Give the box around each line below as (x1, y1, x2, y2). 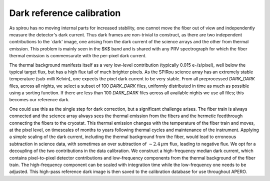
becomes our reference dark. (9, 97, 70, 103)
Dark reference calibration (9, 7, 121, 18)
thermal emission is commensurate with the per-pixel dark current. (9, 53, 147, 59)
